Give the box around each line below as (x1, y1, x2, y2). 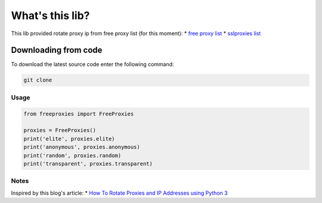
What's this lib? (11, 9, 90, 22)
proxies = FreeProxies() (23, 127, 97, 134)
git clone (23, 77, 52, 83)
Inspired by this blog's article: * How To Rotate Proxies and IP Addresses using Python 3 (11, 189, 228, 196)
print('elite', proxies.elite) (23, 135, 116, 142)
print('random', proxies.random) (23, 152, 122, 159)
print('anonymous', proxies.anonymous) (23, 143, 140, 151)
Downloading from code (11, 45, 103, 55)
